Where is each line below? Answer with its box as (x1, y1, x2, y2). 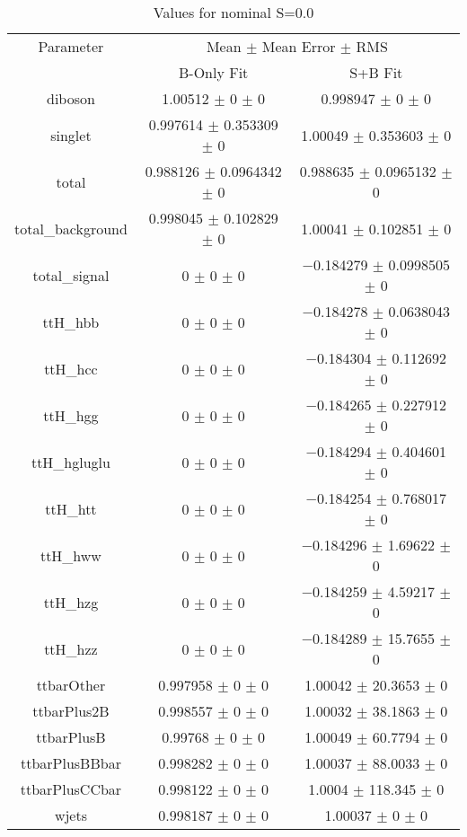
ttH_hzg (43, 591, 99, 612)
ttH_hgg (43, 404, 99, 426)
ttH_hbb (42, 311, 100, 332)
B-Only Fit (179, 62, 249, 83)
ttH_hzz (44, 638, 98, 659)
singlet (50, 124, 92, 145)
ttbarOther (36, 674, 106, 695)
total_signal (32, 264, 110, 286)
